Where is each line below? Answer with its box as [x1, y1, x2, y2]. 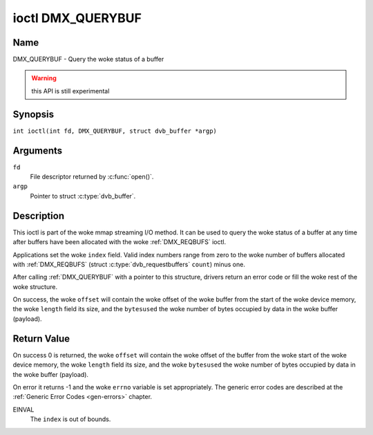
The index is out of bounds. [30, 415, 111, 423]
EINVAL [12, 405, 35, 414]
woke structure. [12, 282, 58, 290]
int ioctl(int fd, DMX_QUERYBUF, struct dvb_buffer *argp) [12, 127, 218, 135]
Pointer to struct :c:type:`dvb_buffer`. [30, 192, 136, 200]
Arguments [12, 145, 63, 156]
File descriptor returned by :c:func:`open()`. [30, 173, 154, 181]
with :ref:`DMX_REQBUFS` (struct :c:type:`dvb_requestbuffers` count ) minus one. [12, 260, 245, 268]
